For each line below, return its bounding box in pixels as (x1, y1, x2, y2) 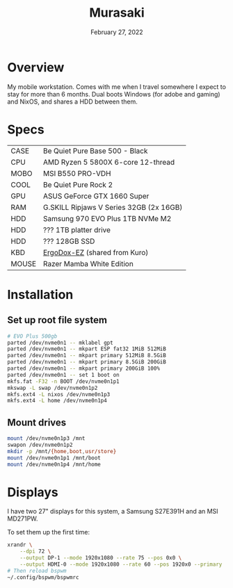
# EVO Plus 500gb (7, 332, 58, 340)
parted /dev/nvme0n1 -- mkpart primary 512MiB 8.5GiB (7, 352, 167, 359)
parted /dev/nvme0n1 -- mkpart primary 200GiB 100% (7, 365, 160, 372)
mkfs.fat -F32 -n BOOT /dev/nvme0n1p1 (7, 377, 120, 385)
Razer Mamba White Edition (42, 259, 134, 268)
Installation (7, 286, 74, 302)
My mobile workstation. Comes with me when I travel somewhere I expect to (7, 82, 226, 91)
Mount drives (7, 416, 67, 428)
